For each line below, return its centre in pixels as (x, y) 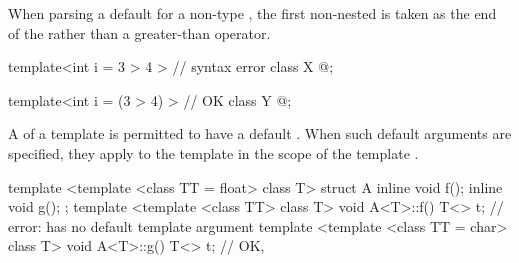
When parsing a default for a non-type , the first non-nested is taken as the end (252, 13)
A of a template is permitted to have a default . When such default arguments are (260, 133)
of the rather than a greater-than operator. (139, 32)
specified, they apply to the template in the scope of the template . (213, 152)
